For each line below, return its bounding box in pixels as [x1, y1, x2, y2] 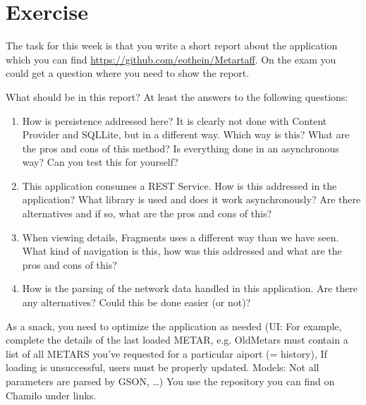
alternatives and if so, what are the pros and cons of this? [22, 206, 272, 221]
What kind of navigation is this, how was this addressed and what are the [22, 243, 342, 258]
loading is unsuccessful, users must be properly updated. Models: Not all [6, 360, 319, 375]
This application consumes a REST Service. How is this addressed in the [22, 178, 337, 193]
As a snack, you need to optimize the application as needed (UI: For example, [6, 318, 342, 333]
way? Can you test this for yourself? [22, 155, 178, 169]
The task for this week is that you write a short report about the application [6, 38, 338, 53]
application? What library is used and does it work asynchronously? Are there [22, 192, 361, 207]
